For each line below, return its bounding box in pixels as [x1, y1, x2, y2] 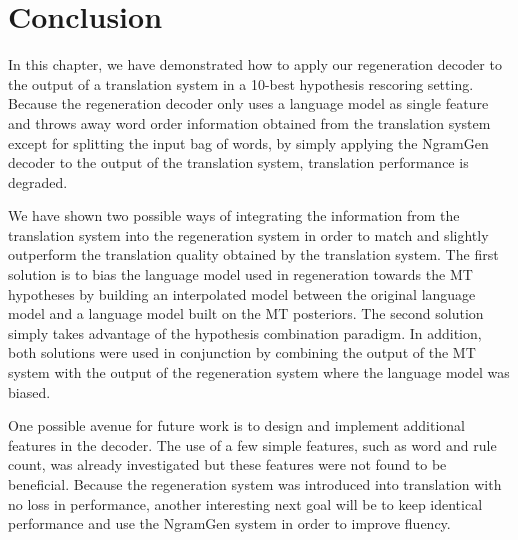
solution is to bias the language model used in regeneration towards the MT [8, 264, 473, 285]
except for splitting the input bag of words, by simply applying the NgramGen [8, 132, 489, 153]
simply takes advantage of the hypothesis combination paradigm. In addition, [8, 322, 482, 343]
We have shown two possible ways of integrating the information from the [8, 205, 460, 226]
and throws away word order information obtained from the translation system [8, 112, 491, 133]
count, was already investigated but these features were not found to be [8, 454, 447, 475]
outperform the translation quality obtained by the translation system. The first [8, 244, 499, 265]
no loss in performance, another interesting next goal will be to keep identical [8, 493, 483, 514]
